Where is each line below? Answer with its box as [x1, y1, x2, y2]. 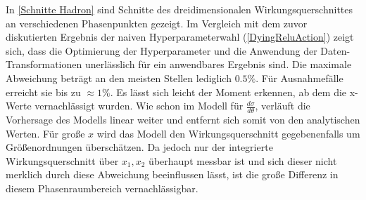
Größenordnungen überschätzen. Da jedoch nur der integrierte [6, 140, 273, 154]
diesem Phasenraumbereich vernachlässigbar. [6, 180, 198, 195]
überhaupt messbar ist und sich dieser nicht [149, 153, 337, 168]
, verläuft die [255, 98, 310, 113]
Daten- [320, 43, 351, 58]
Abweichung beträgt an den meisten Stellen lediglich [6, 70, 232, 85]
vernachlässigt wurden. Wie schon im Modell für [34, 98, 244, 113]
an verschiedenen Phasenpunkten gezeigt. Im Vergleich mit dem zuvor [6, 15, 308, 30]
